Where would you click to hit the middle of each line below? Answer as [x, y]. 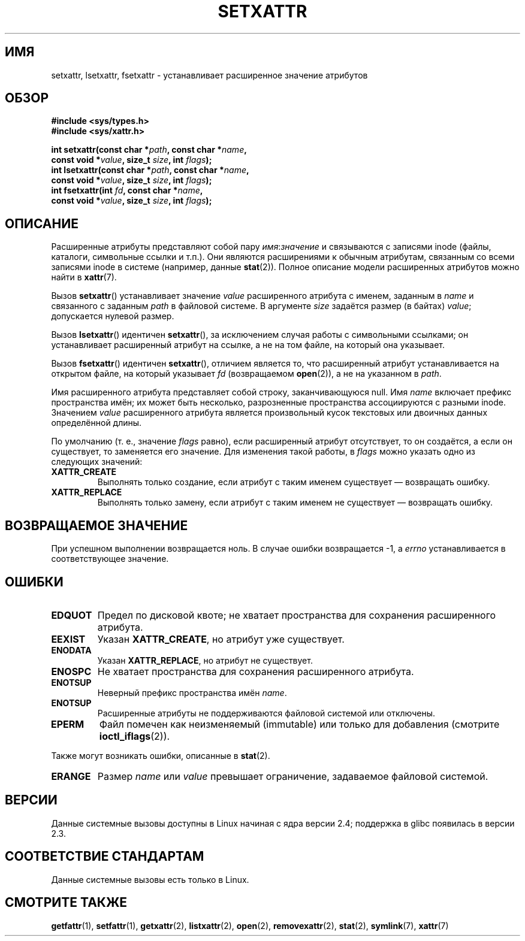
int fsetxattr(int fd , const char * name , [127, 190]
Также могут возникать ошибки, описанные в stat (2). [161, 755]
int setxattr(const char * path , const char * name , [149, 150]
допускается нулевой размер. [113, 316]
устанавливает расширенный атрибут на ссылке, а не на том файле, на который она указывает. [248, 345]
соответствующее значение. [110, 559]
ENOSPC [71, 671]
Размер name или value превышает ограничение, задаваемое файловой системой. [293, 776]
